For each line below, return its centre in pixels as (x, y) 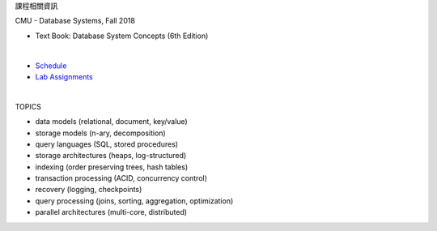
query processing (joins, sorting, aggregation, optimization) (134, 201)
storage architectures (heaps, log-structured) (111, 156)
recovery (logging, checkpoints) (89, 190)
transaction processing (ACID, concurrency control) (121, 178)
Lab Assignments (64, 76)
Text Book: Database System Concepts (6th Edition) (122, 36)
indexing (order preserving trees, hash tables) (112, 167)
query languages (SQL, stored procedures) (106, 144)
